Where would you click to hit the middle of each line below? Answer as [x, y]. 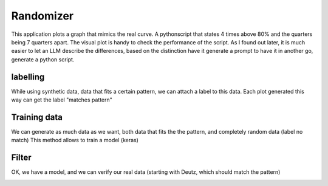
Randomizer [43, 16]
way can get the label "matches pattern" [62, 100]
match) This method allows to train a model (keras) [75, 140]
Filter [21, 158]
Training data [37, 117]
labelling [28, 77]
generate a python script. [43, 59]
